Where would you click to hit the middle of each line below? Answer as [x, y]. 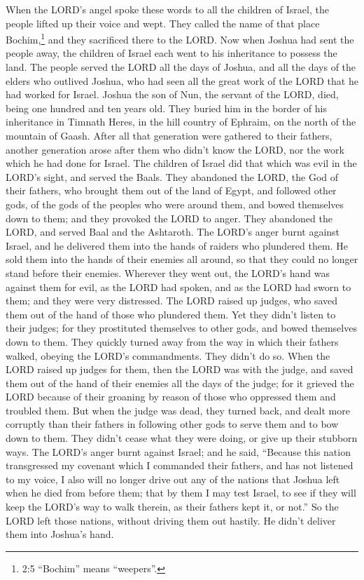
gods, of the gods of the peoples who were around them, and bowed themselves [175, 204]
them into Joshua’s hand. [60, 534]
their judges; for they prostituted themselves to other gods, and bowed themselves [181, 328]
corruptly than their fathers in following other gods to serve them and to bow [172, 424]
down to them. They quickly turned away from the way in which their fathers [172, 341]
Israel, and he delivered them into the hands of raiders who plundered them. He [177, 245]
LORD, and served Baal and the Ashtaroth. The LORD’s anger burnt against [173, 232]
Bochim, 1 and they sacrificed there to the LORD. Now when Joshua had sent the [180, 38]
